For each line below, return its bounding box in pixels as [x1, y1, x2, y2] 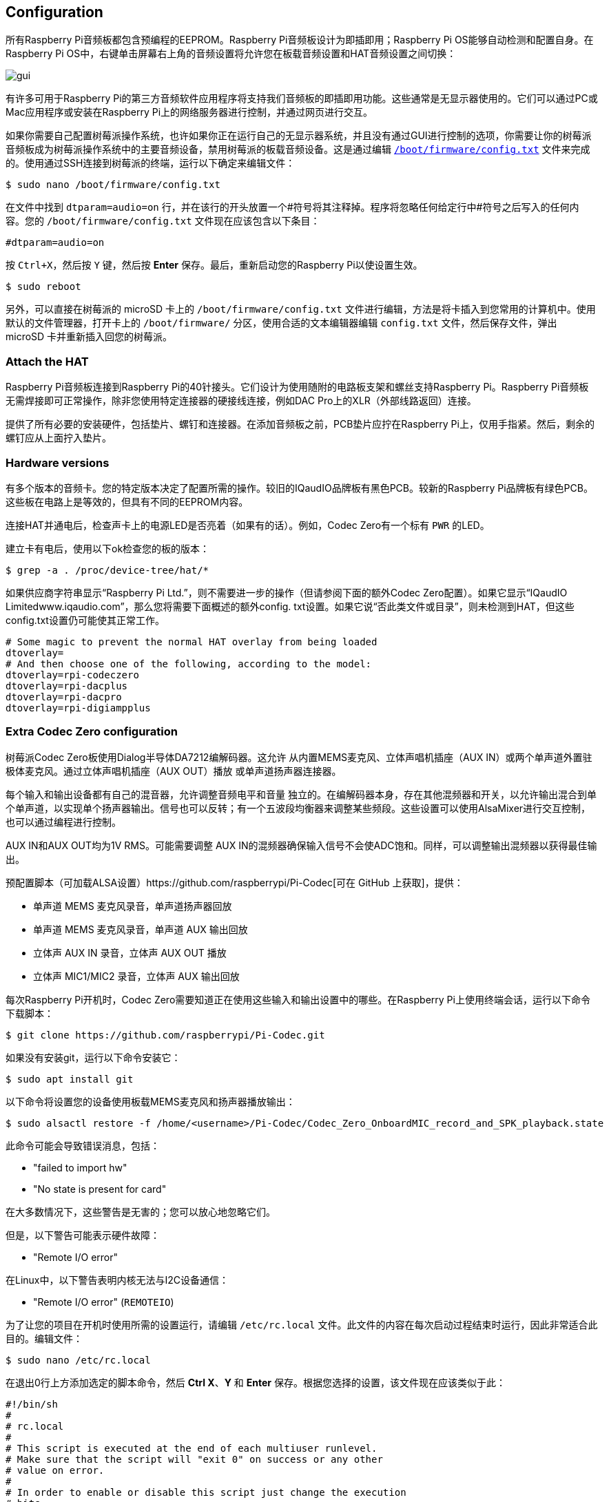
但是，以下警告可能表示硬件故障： [6, 1229, 160, 1241]
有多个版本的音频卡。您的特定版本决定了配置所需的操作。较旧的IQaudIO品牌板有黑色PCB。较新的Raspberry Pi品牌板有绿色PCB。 [6, 481, 593, 494]
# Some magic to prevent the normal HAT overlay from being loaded [6, 636, 378, 647]
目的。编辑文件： [6, 1332, 83, 1344]
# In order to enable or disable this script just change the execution [6, 1486, 406, 1498]
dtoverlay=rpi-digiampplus [6, 702, 151, 713]
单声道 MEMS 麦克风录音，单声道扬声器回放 [33, 899, 232, 912]
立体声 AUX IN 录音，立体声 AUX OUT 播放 [33, 946, 227, 959]
